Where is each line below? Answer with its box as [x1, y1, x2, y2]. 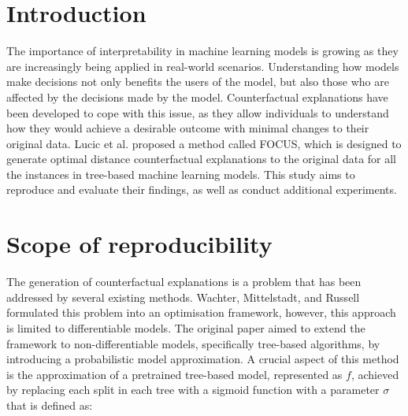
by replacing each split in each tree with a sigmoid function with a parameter [6, 381, 380, 398]
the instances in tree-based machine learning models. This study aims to [6, 165, 355, 182]
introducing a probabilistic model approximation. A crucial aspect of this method [6, 351, 399, 367]
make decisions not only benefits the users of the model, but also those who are [6, 73, 389, 90]
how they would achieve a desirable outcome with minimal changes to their [6, 120, 369, 136]
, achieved [351, 366, 399, 382]
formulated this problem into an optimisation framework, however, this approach [6, 304, 396, 321]
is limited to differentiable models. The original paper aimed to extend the [6, 319, 365, 336]
